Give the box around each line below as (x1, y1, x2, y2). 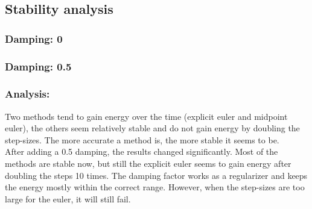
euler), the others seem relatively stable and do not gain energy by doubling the (5, 122, 300, 134)
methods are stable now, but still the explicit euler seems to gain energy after (5, 157, 291, 170)
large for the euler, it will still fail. (5, 192, 131, 205)
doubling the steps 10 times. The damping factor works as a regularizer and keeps (5, 169, 308, 181)
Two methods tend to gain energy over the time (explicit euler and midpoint (5, 110, 288, 122)
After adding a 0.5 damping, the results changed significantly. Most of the (5, 145, 278, 158)
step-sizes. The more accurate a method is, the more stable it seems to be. (5, 133, 279, 146)
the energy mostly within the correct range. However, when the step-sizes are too (5, 181, 305, 193)
